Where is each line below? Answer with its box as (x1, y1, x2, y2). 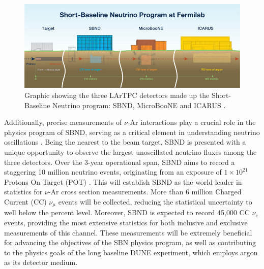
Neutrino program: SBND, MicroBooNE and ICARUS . (52, 99, 226, 110)
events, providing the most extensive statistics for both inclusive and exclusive (4, 217, 248, 227)
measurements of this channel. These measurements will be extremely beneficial (4, 227, 252, 238)
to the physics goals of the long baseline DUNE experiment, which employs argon (4, 247, 258, 257)
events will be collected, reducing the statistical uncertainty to (58, 196, 252, 207)
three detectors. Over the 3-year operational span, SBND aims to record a (4, 156, 235, 167)
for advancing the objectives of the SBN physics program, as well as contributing (4, 237, 256, 248)
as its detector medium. (4, 257, 78, 267)
